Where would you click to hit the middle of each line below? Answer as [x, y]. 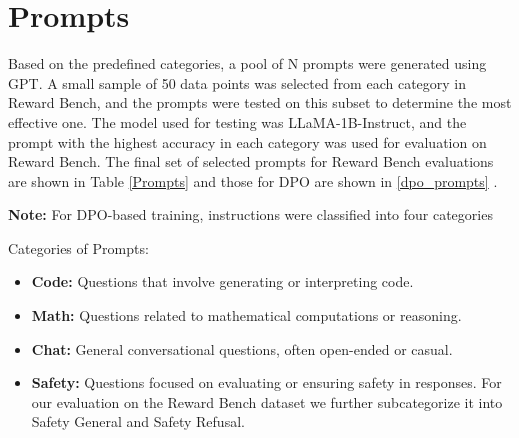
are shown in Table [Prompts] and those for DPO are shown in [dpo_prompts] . [253, 180]
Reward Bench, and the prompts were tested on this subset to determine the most [260, 102]
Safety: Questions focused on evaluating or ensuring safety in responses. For [266, 382]
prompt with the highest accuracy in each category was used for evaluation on [247, 141]
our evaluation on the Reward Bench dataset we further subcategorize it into [267, 401]
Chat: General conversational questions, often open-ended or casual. [242, 348]
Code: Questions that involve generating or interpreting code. [222, 281]
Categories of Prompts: [78, 247]
